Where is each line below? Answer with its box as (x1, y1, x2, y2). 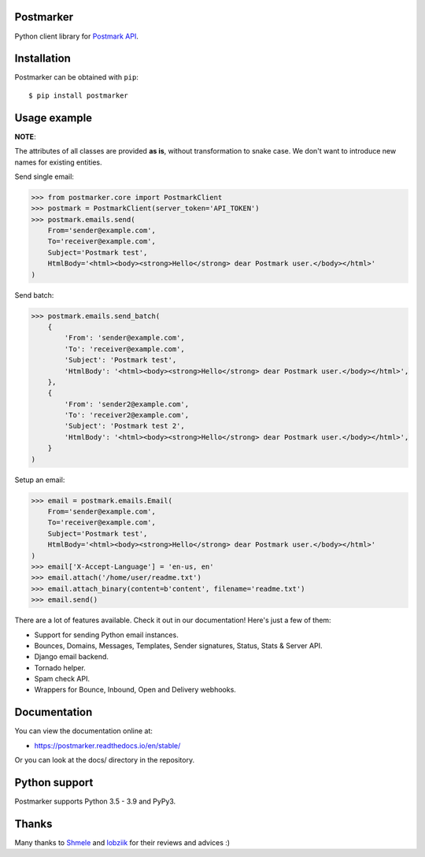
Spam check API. (34, 674, 91, 684)
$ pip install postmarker (28, 91, 129, 100)
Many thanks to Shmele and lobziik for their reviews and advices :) (14, 837, 231, 847)
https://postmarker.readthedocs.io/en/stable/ (34, 740, 181, 750)
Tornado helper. (34, 662, 86, 673)
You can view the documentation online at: (14, 726, 153, 736)
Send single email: (14, 172, 75, 181)
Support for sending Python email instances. (34, 630, 179, 640)
